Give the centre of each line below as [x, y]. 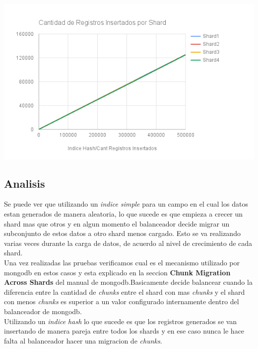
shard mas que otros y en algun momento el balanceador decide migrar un [117, 223]
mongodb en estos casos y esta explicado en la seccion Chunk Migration [117, 272]
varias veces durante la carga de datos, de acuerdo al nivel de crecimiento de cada [128, 243]
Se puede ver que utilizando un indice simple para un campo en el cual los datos [126, 204]
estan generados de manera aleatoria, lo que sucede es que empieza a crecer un [124, 214]
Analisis [25, 183]
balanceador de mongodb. [43, 311]
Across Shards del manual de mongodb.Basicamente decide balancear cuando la [128, 282]
